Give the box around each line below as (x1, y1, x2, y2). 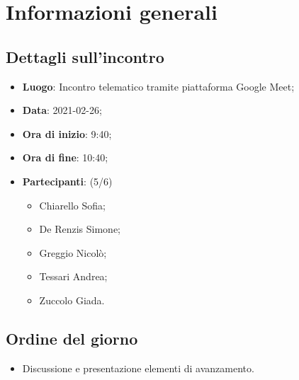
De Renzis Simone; (39, 221, 120, 236)
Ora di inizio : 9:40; (22, 126, 112, 141)
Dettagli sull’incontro (6, 45, 164, 67)
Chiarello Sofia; (39, 197, 106, 212)
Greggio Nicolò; (39, 245, 107, 260)
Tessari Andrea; (39, 269, 108, 284)
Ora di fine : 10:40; (22, 150, 108, 165)
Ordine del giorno (6, 327, 138, 349)
